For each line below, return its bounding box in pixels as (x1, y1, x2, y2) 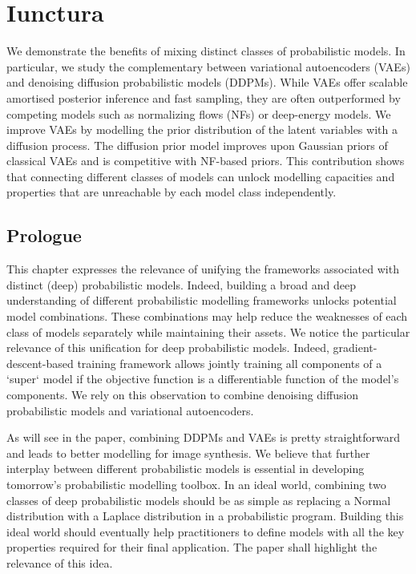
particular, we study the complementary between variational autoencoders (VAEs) (6, 58, 410, 75)
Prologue (6, 223, 82, 248)
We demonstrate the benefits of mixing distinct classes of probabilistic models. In (6, 42, 406, 59)
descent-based (6, 354, 74, 371)
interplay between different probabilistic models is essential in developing (6, 460, 365, 477)
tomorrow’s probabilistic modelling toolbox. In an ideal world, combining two (6, 475, 386, 492)
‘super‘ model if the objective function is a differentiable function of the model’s (6, 370, 399, 387)
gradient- (333, 339, 378, 356)
